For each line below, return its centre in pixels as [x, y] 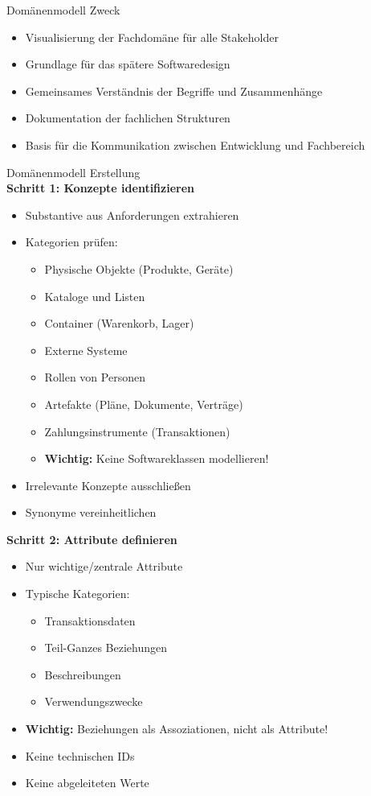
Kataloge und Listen [95, 296]
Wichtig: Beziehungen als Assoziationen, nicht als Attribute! [177, 729]
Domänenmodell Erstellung [73, 172]
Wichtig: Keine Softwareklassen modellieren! [157, 458]
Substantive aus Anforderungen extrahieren [132, 214]
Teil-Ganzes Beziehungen [106, 648]
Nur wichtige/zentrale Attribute [104, 566]
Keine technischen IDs [80, 755]
